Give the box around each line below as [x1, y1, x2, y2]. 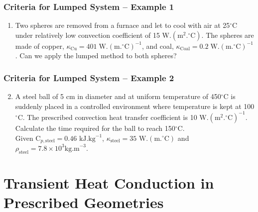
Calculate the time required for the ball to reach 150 [15, 122, 175, 133]
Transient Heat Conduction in [3, 172, 214, 193]
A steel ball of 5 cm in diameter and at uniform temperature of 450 [15, 91, 221, 102]
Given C [15, 132, 41, 143]
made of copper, [15, 40, 64, 51]
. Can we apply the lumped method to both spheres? [15, 50, 177, 61]
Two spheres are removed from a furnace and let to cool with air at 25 [15, 20, 230, 30]
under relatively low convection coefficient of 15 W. [15, 29, 171, 40]
